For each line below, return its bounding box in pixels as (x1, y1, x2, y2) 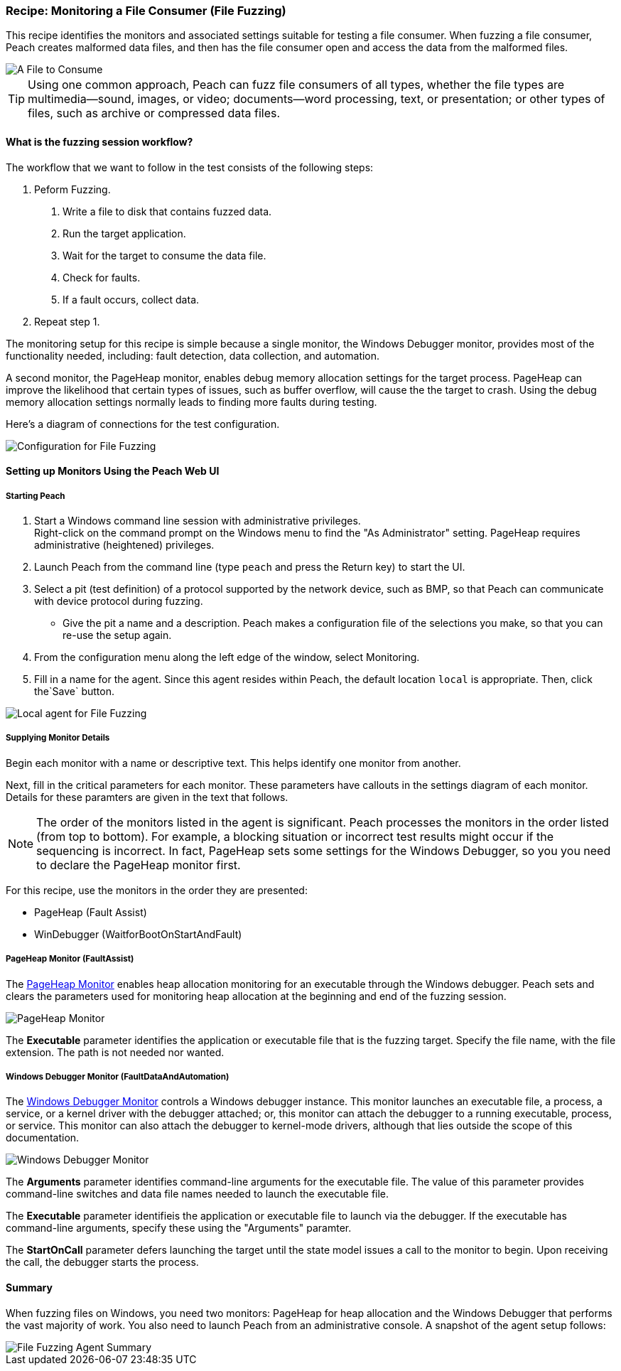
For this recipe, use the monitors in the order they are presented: (6, 883, 308, 896)
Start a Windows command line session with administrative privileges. (34, 514, 361, 527)
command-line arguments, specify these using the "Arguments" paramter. (6, 1222, 352, 1235)
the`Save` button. (34, 684, 114, 697)
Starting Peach (6, 490, 65, 501)
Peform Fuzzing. (34, 183, 111, 195)
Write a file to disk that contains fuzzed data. (63, 205, 272, 217)
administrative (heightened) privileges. (34, 538, 215, 551)
